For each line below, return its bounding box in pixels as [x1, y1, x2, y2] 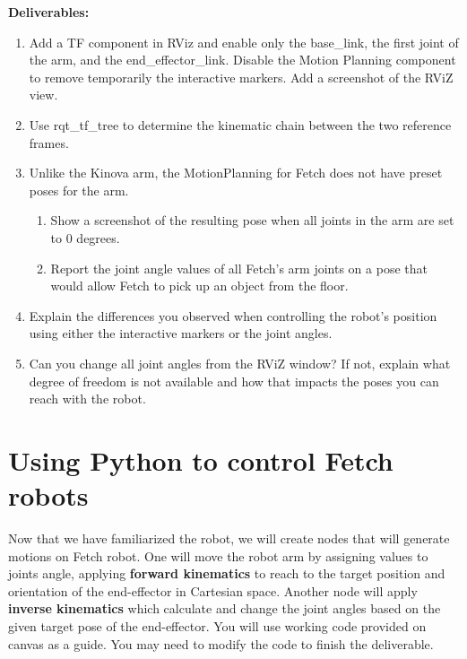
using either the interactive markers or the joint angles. [29, 324, 333, 343]
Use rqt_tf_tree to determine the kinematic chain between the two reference [29, 115, 452, 134]
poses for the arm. [29, 180, 129, 199]
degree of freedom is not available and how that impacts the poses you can [29, 371, 439, 390]
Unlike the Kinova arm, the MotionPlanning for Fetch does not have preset [29, 163, 443, 182]
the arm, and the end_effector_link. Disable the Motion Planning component [29, 50, 456, 69]
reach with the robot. [29, 389, 146, 408]
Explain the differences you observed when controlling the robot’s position [29, 306, 437, 325]
